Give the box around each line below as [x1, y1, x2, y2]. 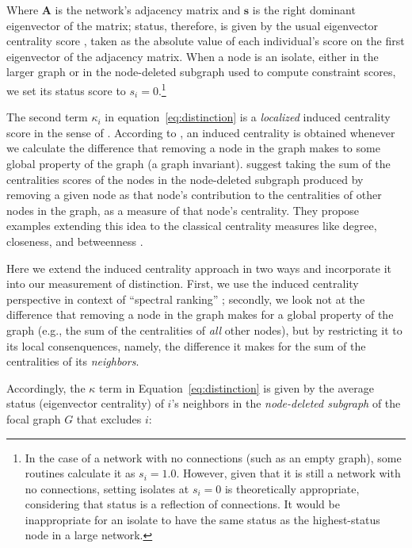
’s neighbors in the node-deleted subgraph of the [171, 395, 401, 412]
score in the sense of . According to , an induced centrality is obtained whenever [6, 124, 395, 140]
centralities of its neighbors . [6, 353, 139, 370]
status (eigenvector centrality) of [6, 395, 164, 412]
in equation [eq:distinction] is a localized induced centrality [105, 109, 391, 125]
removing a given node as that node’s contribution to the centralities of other [6, 186, 382, 203]
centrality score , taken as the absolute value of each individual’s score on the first [6, 33, 405, 49]
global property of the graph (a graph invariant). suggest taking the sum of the [6, 155, 391, 171]
